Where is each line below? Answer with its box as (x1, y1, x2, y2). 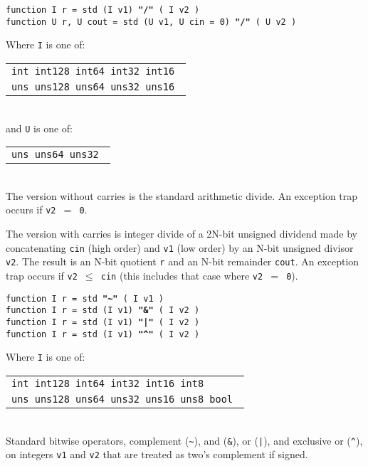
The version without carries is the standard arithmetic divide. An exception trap (6, 188, 358, 203)
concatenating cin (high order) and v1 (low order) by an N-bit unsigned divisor (6, 240, 354, 255)
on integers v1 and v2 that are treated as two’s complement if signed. (6, 447, 308, 462)
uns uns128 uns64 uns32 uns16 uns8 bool (11, 393, 233, 405)
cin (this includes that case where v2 (100, 268, 263, 282)
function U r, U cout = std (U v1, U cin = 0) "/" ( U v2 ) (6, 16, 297, 27)
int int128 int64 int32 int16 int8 (11, 377, 204, 389)
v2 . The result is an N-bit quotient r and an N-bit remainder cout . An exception (6, 254, 359, 269)
